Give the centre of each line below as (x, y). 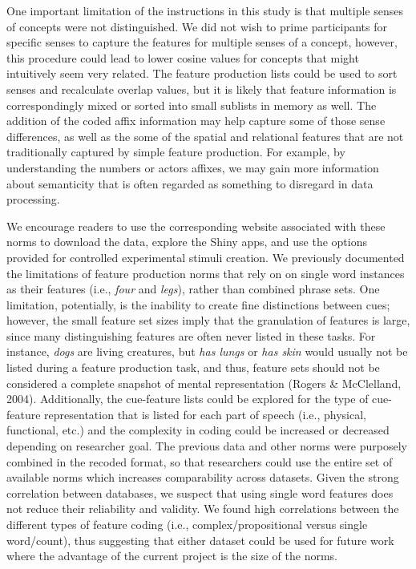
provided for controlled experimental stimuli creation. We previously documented (206, 257)
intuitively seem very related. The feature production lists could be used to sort (202, 73)
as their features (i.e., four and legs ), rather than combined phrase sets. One (193, 289)
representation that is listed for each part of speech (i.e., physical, (205, 414)
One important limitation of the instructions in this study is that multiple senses (205, 10)
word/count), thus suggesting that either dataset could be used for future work (200, 540)
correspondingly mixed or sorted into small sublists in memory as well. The (192, 105)
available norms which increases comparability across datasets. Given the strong (203, 477)
